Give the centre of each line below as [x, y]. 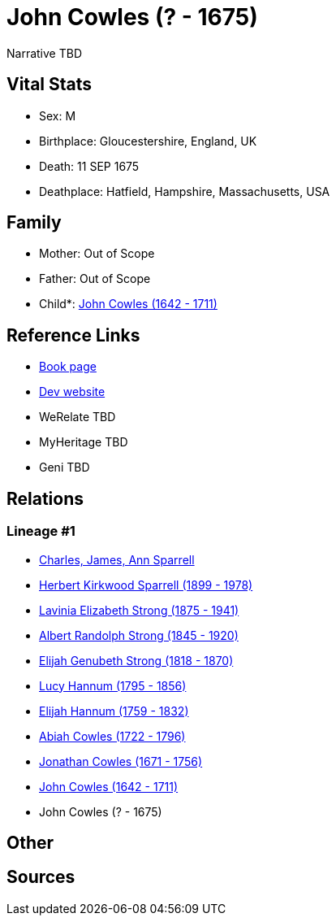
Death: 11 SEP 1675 [89, 166]
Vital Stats [50, 85]
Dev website [72, 392]
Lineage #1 [41, 531]
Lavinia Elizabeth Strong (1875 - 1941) [139, 610]
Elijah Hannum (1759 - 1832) [114, 711]
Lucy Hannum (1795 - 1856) [113, 685]
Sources [41, 877]
